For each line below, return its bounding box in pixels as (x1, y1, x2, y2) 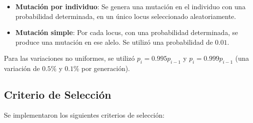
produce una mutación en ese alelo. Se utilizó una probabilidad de (15, 36, 213, 47)
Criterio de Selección (4, 87, 111, 102)
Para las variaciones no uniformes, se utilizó (4, 53, 135, 63)
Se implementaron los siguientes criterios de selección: (4, 109, 165, 120)
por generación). (81, 63, 130, 73)
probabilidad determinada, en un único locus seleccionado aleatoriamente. (15, 11, 236, 21)
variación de (4, 63, 40, 73)
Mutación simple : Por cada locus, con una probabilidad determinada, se (15, 27, 238, 37)
